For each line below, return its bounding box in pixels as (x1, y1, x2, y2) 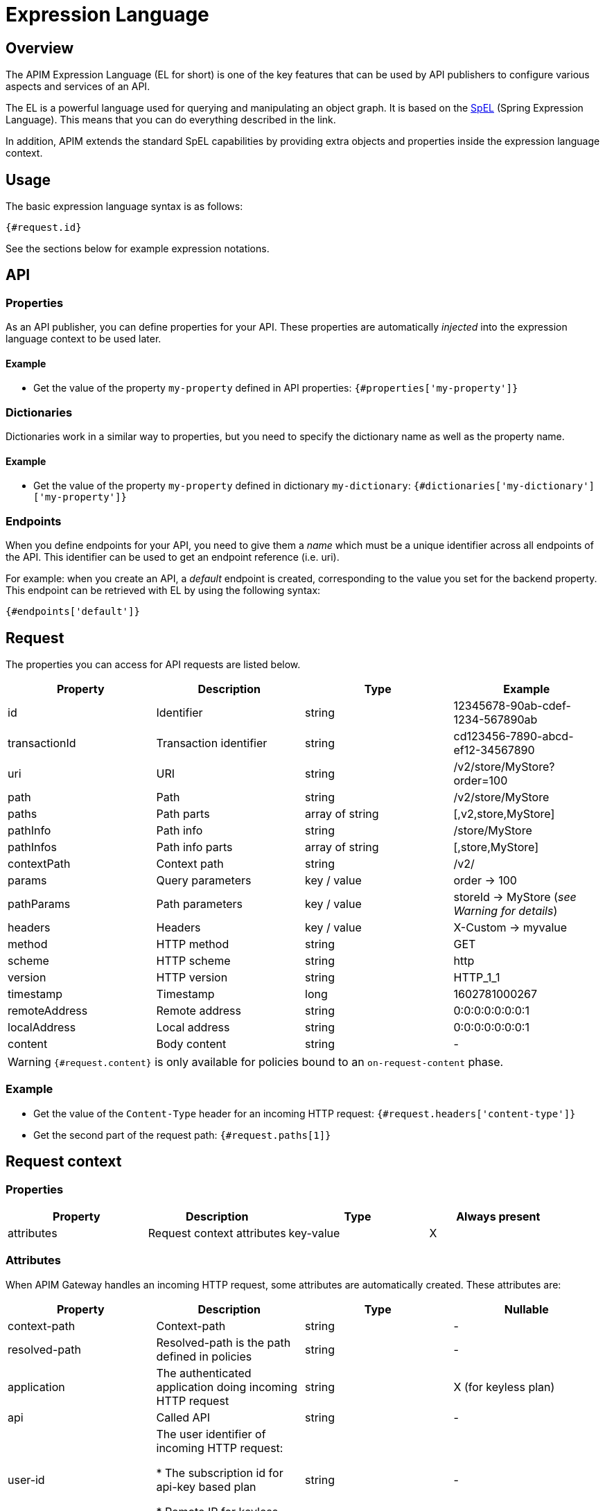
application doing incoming (156, 1379, 298, 1394)
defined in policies (156, 1349, 252, 1363)
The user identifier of (156, 1426, 266, 1441)
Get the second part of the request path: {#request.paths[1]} (33, 1128, 331, 1141)
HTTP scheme (156, 954, 231, 968)
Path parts (156, 807, 210, 821)
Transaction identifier (156, 736, 268, 751)
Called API (156, 1410, 211, 1424)
